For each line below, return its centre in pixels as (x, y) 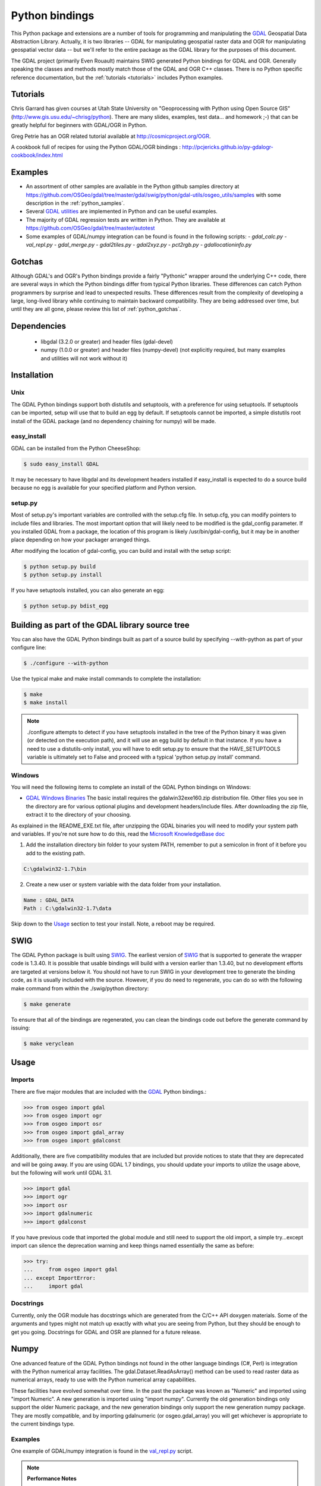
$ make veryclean (49, 1043)
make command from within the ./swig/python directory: (80, 988)
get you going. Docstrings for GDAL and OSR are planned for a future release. (106, 1332)
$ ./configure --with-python (66, 663)
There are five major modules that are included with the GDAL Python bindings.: (109, 1091)
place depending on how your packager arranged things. (81, 540)
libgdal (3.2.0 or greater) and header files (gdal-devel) (107, 341)
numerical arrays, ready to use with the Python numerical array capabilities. (103, 1380)
